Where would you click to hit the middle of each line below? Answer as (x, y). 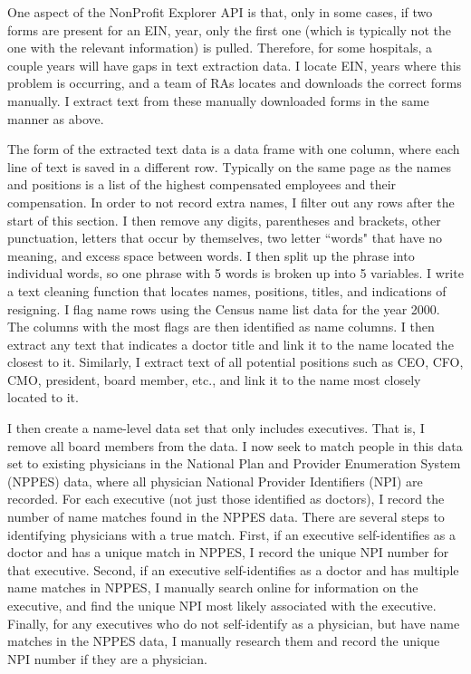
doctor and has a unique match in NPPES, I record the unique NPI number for (228, 552)
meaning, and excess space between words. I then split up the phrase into (211, 255)
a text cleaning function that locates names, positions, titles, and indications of (227, 290)
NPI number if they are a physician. (107, 658)
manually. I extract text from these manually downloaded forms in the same (218, 100)
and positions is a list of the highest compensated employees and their (202, 184)
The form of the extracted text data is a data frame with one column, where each (234, 149)
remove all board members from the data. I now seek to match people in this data (235, 445)
